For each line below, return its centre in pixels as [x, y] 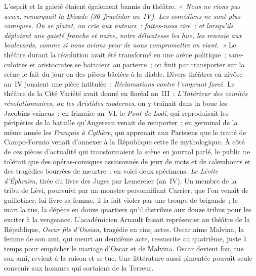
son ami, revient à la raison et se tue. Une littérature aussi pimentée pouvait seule [128, 258]
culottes [16, 64]
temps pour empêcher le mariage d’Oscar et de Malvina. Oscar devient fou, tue [124, 248]
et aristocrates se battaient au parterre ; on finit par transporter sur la [137, 64]
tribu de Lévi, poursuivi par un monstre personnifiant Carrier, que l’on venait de [126, 190]
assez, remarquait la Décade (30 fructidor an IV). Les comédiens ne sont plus [122, 16]
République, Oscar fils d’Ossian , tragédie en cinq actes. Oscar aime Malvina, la [124, 229]
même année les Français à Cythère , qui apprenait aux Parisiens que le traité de [125, 132]
